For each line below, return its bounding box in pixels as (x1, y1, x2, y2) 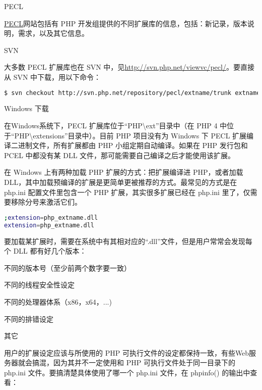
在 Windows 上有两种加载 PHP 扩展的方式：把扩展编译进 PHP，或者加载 (4, 167, 243, 177)
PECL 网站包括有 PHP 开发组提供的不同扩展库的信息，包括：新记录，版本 (4, 18, 247, 28)
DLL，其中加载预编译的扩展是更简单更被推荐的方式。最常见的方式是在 (4, 177, 237, 187)
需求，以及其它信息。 (18, 28, 89, 38)
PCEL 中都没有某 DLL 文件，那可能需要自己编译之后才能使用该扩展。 (4, 150, 235, 160)
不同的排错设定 (4, 313, 53, 324)
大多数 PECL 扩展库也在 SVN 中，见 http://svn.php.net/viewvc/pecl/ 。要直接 (4, 62, 254, 72)
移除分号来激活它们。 (11, 197, 82, 207)
